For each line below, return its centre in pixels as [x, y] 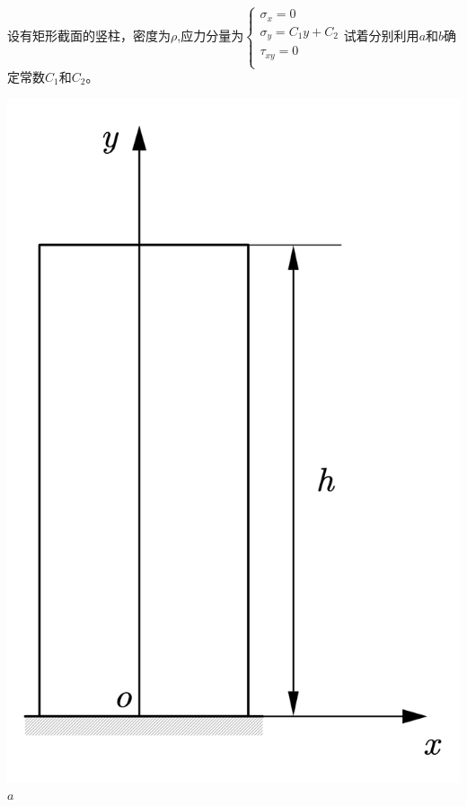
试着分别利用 [381, 35]
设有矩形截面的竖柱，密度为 [89, 35]
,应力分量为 [211, 35]
